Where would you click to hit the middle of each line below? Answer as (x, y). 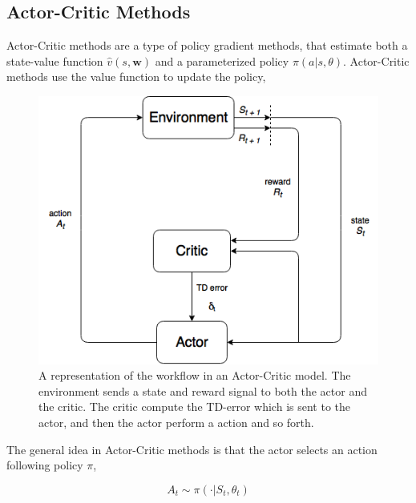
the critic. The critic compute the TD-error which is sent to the (194, 406)
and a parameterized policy (222, 60)
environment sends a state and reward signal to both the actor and (203, 390)
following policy (45, 465)
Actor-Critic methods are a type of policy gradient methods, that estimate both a (207, 45)
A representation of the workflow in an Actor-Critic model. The (195, 375)
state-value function (55, 60)
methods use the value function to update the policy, (136, 76)
